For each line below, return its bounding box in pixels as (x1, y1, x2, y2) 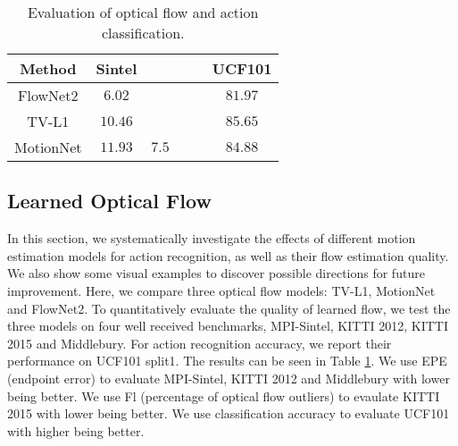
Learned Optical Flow (7, 187, 212, 215)
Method (20, 58, 77, 79)
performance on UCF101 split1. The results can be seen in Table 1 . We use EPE (7, 351, 447, 370)
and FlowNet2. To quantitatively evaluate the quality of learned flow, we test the (7, 299, 451, 317)
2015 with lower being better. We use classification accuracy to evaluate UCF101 (7, 404, 450, 423)
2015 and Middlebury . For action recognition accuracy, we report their (7, 333, 392, 352)
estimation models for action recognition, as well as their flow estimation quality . (7, 246, 449, 265)
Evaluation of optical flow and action (27, 2, 259, 22)
